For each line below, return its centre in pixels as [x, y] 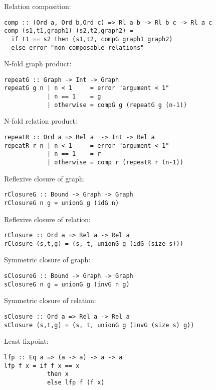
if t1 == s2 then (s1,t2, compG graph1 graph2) [92, 39]
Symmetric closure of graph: [47, 260]
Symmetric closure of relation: [50, 300]
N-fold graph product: [38, 64]
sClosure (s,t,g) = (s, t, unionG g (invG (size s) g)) [99, 325]
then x [58, 374]
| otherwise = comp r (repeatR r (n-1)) [115, 162]
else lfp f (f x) [76, 382]
